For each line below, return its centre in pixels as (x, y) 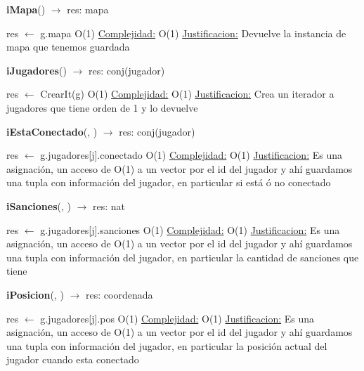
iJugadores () (37, 70)
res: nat (109, 206)
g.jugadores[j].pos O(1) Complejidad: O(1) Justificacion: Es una (177, 318)
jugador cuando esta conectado (73, 359)
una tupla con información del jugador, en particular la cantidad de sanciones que (183, 257)
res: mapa (88, 9)
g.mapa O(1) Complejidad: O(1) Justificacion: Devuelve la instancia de (193, 33)
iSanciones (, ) (39, 206)
